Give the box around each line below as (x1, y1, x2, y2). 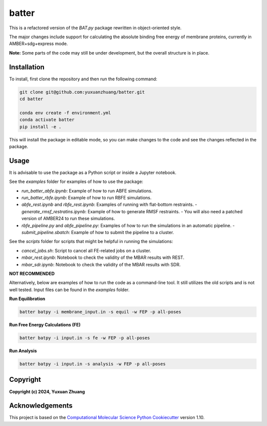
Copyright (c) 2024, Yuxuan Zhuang (9, 388, 85, 394)
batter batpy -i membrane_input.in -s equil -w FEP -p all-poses (19, 309, 181, 315)
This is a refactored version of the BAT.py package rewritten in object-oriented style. (9, 25, 182, 31)
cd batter (19, 96, 44, 102)
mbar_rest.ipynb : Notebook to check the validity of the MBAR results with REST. (21, 254, 185, 260)
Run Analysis (9, 348, 37, 354)
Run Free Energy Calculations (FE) (9, 322, 81, 328)
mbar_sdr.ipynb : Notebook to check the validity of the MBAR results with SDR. (21, 261, 181, 267)
